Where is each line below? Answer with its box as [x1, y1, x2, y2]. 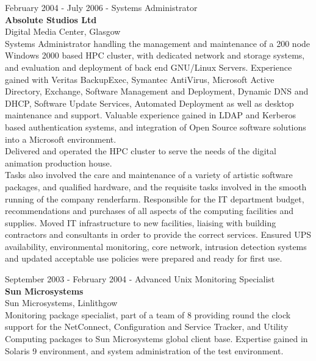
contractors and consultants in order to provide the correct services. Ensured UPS [5, 228, 312, 241]
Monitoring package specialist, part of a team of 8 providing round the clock [5, 308, 291, 321]
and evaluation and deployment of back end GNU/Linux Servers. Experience [5, 60, 292, 73]
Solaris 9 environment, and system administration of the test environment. [5, 344, 284, 357]
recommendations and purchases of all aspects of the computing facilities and [5, 204, 294, 217]
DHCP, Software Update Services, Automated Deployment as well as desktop [5, 96, 294, 109]
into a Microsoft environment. [5, 132, 117, 145]
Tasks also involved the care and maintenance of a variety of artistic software [5, 168, 293, 181]
